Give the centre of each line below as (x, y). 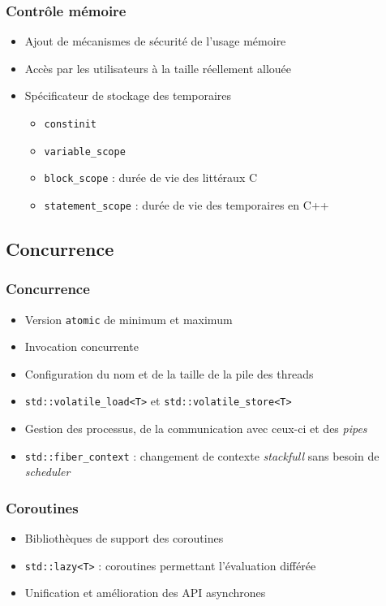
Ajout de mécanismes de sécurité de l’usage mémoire (155, 41)
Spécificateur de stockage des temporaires (128, 95)
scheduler (47, 472)
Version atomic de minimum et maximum (129, 319)
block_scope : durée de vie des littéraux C (151, 177)
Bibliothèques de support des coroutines (124, 538)
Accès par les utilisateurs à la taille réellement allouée (158, 68)
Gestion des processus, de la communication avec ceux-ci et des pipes (196, 429)
